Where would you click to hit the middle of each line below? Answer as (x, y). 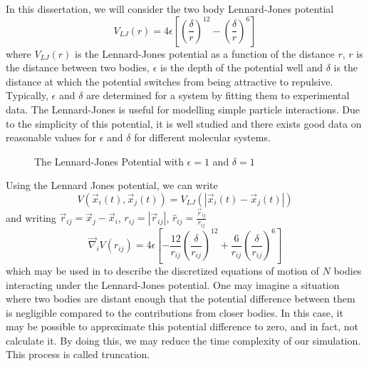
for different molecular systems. (202, 137)
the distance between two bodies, (78, 67)
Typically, (27, 95)
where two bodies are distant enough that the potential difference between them (181, 299)
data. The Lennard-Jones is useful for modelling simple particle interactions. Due (183, 109)
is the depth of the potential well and (241, 67)
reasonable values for (51, 137)
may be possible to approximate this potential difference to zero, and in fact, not (182, 326)
